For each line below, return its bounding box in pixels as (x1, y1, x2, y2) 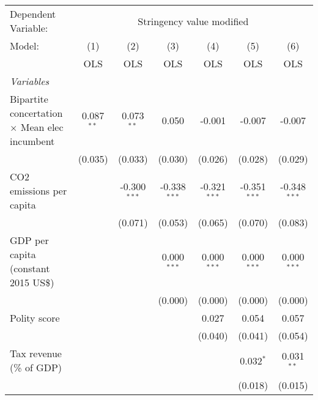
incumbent (10, 134, 55, 148)
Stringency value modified (138, 13, 249, 28)
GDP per (10, 233, 49, 247)
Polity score (10, 311, 60, 325)
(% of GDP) (10, 360, 62, 374)
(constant (10, 261, 50, 275)
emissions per (10, 183, 67, 198)
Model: (10, 39, 40, 53)
